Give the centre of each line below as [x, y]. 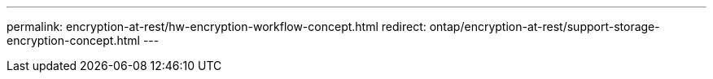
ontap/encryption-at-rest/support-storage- [545, 26]
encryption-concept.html [73, 40]
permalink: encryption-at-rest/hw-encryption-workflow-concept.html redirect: [217, 26]
